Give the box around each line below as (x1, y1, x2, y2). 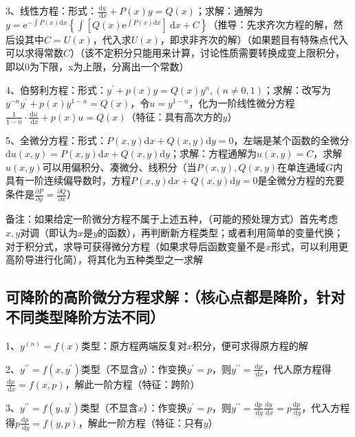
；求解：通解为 (195, 3, 263, 17)
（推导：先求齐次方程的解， (208, 17, 334, 31)
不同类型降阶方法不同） (6, 306, 164, 327)
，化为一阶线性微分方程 (189, 96, 295, 110)
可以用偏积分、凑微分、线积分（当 (42, 159, 197, 174)
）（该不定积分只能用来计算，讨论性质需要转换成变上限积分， (70, 45, 345, 60)
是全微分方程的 (257, 173, 325, 187)
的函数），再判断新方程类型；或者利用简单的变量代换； (98, 225, 344, 239)
